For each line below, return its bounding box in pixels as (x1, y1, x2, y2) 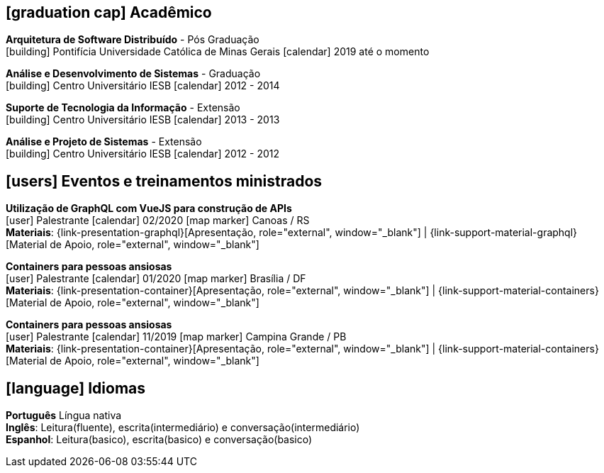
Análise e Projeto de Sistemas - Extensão (6, 135, 202, 148)
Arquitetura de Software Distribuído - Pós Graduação (6, 33, 259, 46)
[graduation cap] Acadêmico (6, 4, 212, 21)
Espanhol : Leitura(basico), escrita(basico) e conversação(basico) (6, 433, 313, 446)
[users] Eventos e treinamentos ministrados (6, 172, 323, 190)
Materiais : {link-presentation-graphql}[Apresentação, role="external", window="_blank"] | (6, 226, 427, 239)
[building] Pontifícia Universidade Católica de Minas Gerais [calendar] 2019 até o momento (6, 45, 430, 58)
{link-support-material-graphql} (430, 226, 578, 239)
